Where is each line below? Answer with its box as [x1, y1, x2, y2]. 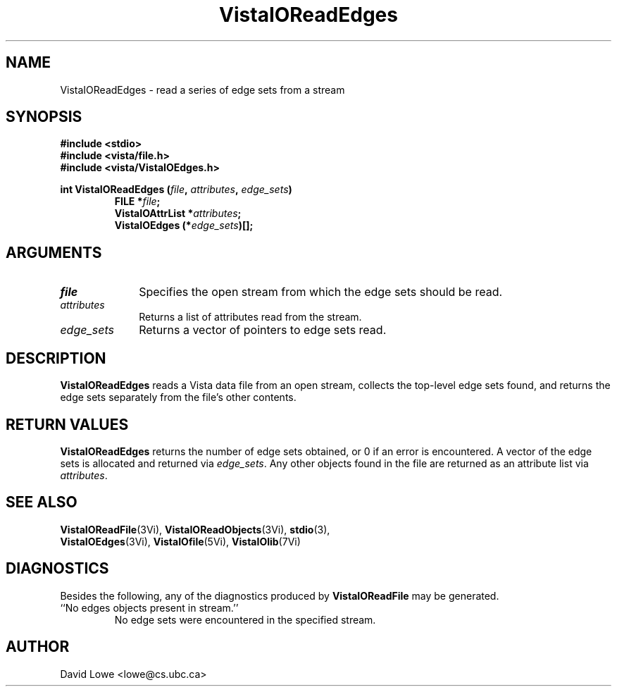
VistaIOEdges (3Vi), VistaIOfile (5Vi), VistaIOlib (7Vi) [60, 535, 301, 548]
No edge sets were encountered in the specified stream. [114, 613, 376, 626]
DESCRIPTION [6, 349, 106, 367]
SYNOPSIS [6, 108, 82, 126]
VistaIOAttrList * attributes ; [114, 207, 242, 220]
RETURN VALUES [6, 415, 129, 433]
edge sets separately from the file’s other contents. [60, 391, 297, 404]
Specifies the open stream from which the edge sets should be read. [139, 285, 503, 299]
